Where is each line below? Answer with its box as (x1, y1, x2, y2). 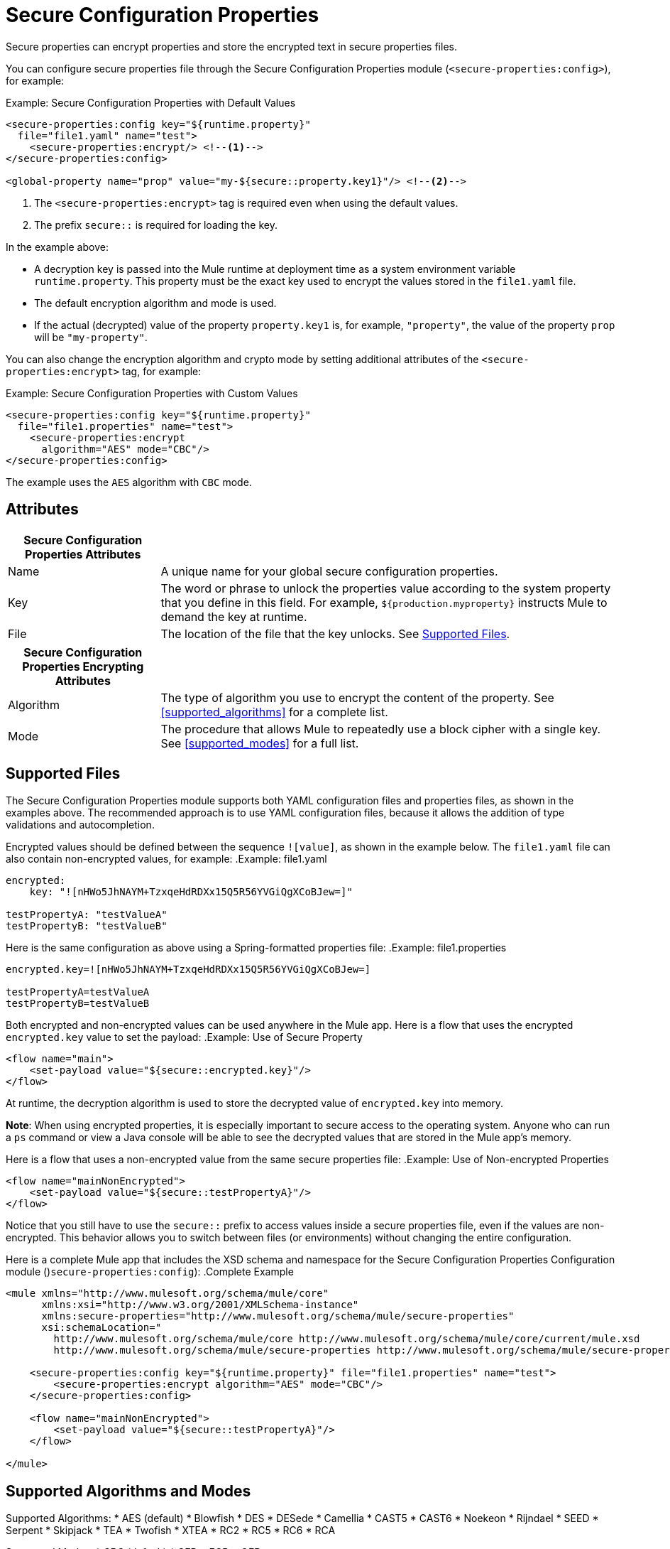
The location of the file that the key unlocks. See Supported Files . (160, 626, 510, 641)
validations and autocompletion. (6, 819, 155, 831)
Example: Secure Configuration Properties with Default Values (6, 96, 296, 109)
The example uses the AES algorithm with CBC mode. (6, 475, 252, 488)
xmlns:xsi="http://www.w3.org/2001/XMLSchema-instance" (41, 1299, 359, 1311)
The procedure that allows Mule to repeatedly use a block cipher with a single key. (160, 721, 601, 736)
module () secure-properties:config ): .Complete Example (6, 1265, 294, 1278)
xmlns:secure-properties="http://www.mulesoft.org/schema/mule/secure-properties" (41, 1310, 515, 1322)
